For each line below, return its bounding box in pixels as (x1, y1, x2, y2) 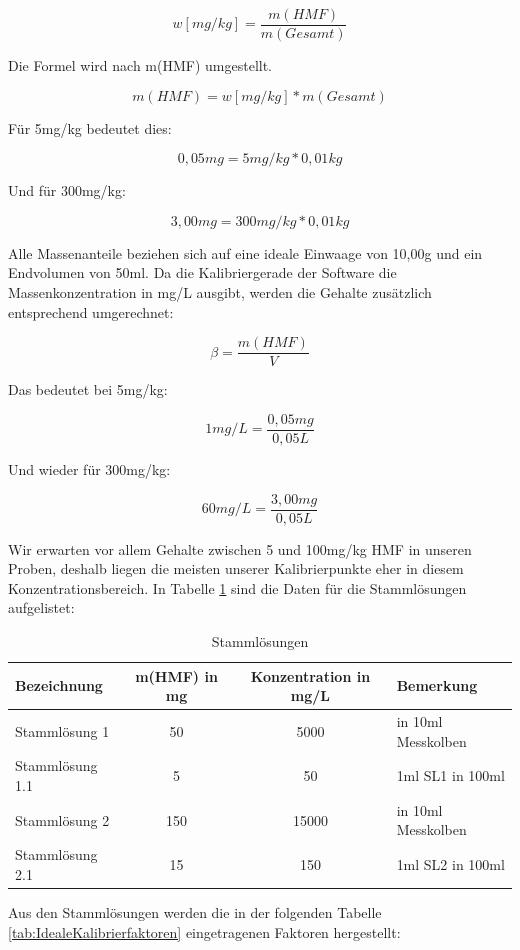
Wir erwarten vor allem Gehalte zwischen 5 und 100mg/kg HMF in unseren (8, 538, 472, 559)
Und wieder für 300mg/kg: (8, 458, 171, 479)
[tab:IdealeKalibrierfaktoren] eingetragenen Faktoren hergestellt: (8, 921, 401, 942)
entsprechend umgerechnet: (8, 301, 174, 322)
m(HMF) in (135, 665, 218, 686)
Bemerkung (396, 675, 478, 696)
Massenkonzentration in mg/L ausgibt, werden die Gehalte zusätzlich (8, 282, 432, 303)
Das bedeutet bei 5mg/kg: (8, 379, 168, 400)
